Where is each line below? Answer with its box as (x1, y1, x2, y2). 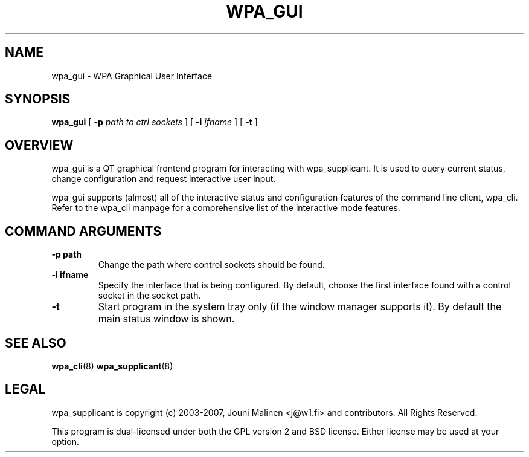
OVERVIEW (5, 137, 74, 153)
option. (51, 436, 80, 447)
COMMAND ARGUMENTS (5, 223, 162, 239)
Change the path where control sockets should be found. (98, 259, 325, 270)
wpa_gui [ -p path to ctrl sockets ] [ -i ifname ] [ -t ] (51, 117, 258, 128)
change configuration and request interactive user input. (51, 173, 276, 184)
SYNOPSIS (5, 91, 71, 107)
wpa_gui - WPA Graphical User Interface (51, 70, 213, 81)
